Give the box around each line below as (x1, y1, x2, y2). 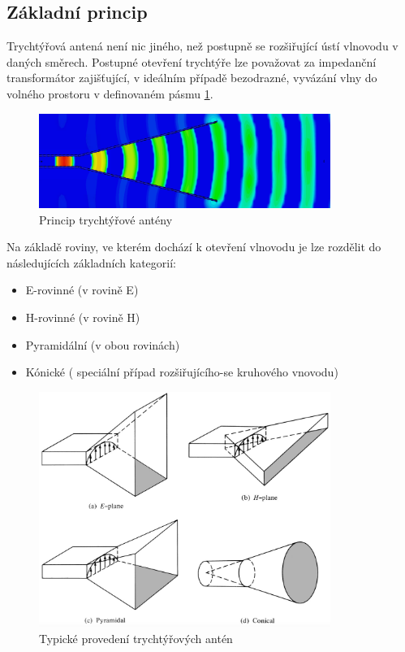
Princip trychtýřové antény (39, 211, 173, 228)
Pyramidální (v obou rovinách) (25, 336, 180, 353)
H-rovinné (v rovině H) (25, 308, 140, 325)
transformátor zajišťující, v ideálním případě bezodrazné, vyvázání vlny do (6, 69, 377, 86)
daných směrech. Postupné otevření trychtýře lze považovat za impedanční (6, 53, 377, 70)
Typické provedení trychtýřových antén (39, 629, 233, 646)
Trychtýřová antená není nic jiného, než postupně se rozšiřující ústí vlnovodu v (6, 37, 399, 54)
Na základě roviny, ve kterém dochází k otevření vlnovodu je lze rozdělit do (6, 238, 381, 255)
